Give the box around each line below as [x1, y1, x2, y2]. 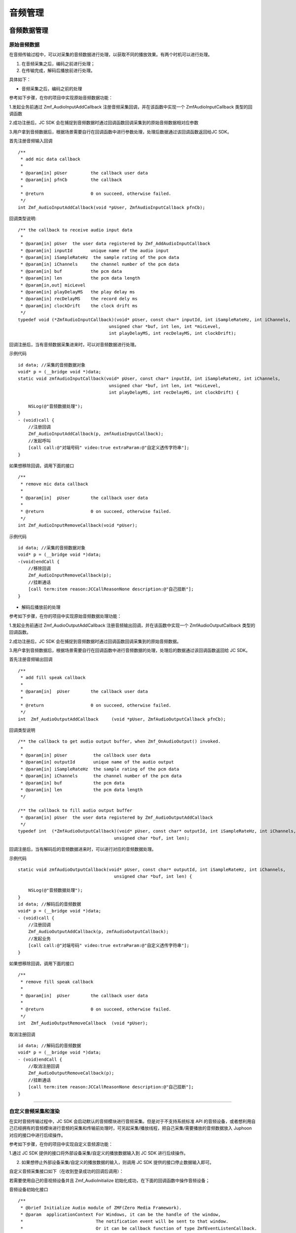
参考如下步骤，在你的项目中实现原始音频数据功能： [9, 95, 113, 101]
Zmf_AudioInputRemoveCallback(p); [28, 573, 112, 578]
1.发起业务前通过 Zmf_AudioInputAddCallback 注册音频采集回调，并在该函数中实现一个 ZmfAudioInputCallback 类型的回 [9, 104, 253, 109]
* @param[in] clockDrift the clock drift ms [20, 303, 138, 308]
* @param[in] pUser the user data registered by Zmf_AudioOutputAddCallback [20, 814, 213, 820]
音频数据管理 [9, 26, 48, 35]
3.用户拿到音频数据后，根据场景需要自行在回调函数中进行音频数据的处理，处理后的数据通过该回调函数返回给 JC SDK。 [9, 648, 250, 653]
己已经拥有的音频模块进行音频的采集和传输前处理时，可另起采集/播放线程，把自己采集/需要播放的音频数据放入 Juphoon [9, 1125, 252, 1131]
